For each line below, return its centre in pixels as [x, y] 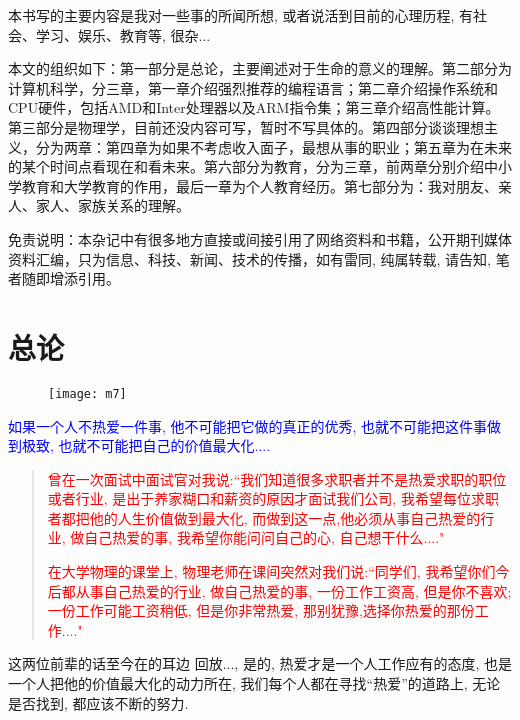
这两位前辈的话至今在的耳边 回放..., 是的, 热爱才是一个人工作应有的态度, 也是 [260, 663]
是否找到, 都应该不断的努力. [98, 702]
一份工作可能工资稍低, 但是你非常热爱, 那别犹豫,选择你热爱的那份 [261, 610]
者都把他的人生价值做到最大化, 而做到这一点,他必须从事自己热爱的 [264, 517]
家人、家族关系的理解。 [112, 205]
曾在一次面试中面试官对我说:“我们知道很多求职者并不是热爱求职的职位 [277, 478]
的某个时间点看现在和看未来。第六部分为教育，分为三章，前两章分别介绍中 [253, 166]
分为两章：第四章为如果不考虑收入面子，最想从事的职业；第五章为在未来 [273, 146]
